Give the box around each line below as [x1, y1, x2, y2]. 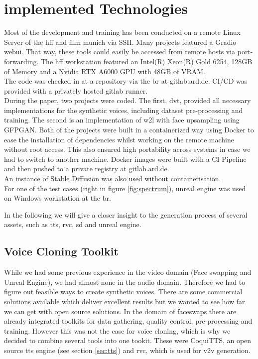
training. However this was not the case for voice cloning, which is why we [4, 325, 231, 336]
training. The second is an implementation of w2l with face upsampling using [4, 115, 240, 125]
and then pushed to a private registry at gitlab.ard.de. [4, 163, 169, 174]
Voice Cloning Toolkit [4, 243, 119, 259]
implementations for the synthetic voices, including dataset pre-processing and [4, 105, 243, 115]
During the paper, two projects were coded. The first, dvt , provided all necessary [4, 95, 251, 106]
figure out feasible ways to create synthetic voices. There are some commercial [4, 286, 243, 297]
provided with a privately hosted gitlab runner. [4, 85, 148, 96]
